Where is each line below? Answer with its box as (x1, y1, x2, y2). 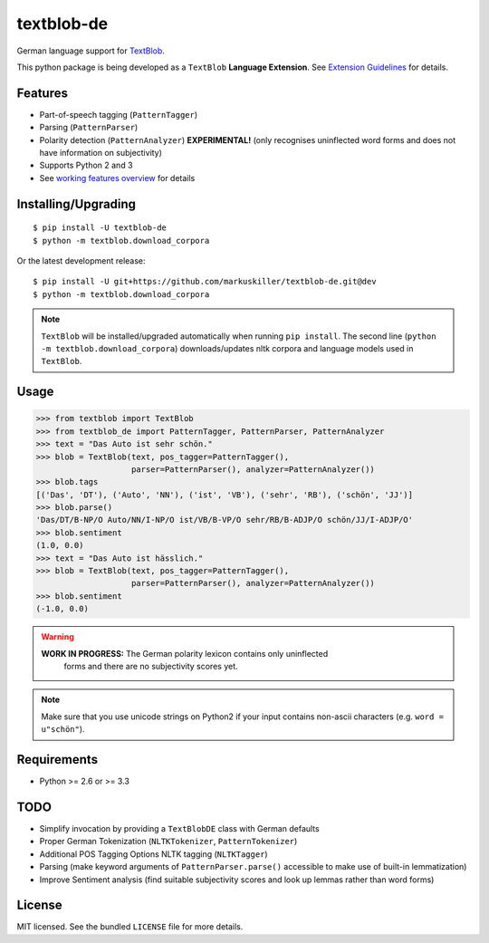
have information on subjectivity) (39, 148, 163, 159)
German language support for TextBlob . (16, 45, 165, 56)
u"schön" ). (41, 724, 85, 735)
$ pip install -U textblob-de (33, 223, 168, 233)
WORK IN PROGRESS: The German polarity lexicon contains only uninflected (41, 648, 329, 659)
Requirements (16, 752, 99, 767)
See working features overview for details (39, 172, 196, 183)
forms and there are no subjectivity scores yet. (63, 660, 239, 671)
